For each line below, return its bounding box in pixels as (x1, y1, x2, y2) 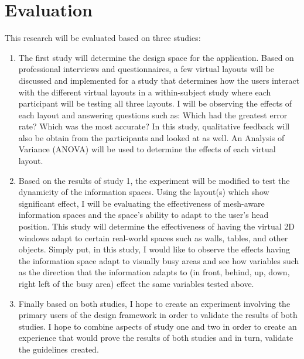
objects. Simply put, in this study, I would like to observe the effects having (18, 243, 290, 255)
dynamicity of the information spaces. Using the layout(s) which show (18, 186, 269, 198)
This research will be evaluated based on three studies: (5, 32, 201, 44)
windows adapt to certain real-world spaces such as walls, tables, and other (18, 231, 288, 244)
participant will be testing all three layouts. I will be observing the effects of (18, 97, 292, 110)
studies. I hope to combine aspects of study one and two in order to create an (18, 320, 297, 332)
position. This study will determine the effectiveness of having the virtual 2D (18, 220, 295, 233)
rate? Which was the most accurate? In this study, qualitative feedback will (18, 120, 290, 132)
